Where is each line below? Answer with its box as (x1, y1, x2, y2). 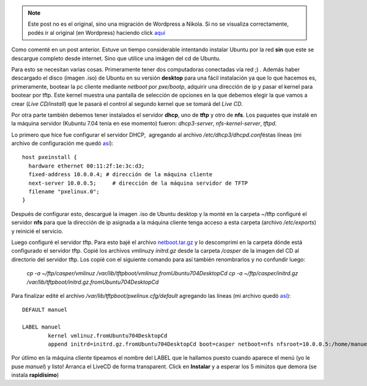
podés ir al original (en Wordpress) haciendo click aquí (28, 29, 165, 36)
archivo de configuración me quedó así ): (11, 139, 114, 147)
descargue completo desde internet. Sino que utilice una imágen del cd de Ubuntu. (11, 54, 221, 62)
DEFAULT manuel (22, 306, 68, 313)
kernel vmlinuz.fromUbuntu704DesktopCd (48, 332, 168, 339)
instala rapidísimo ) (11, 371, 59, 379)
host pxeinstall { (22, 154, 78, 161)
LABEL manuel (22, 324, 61, 330)
